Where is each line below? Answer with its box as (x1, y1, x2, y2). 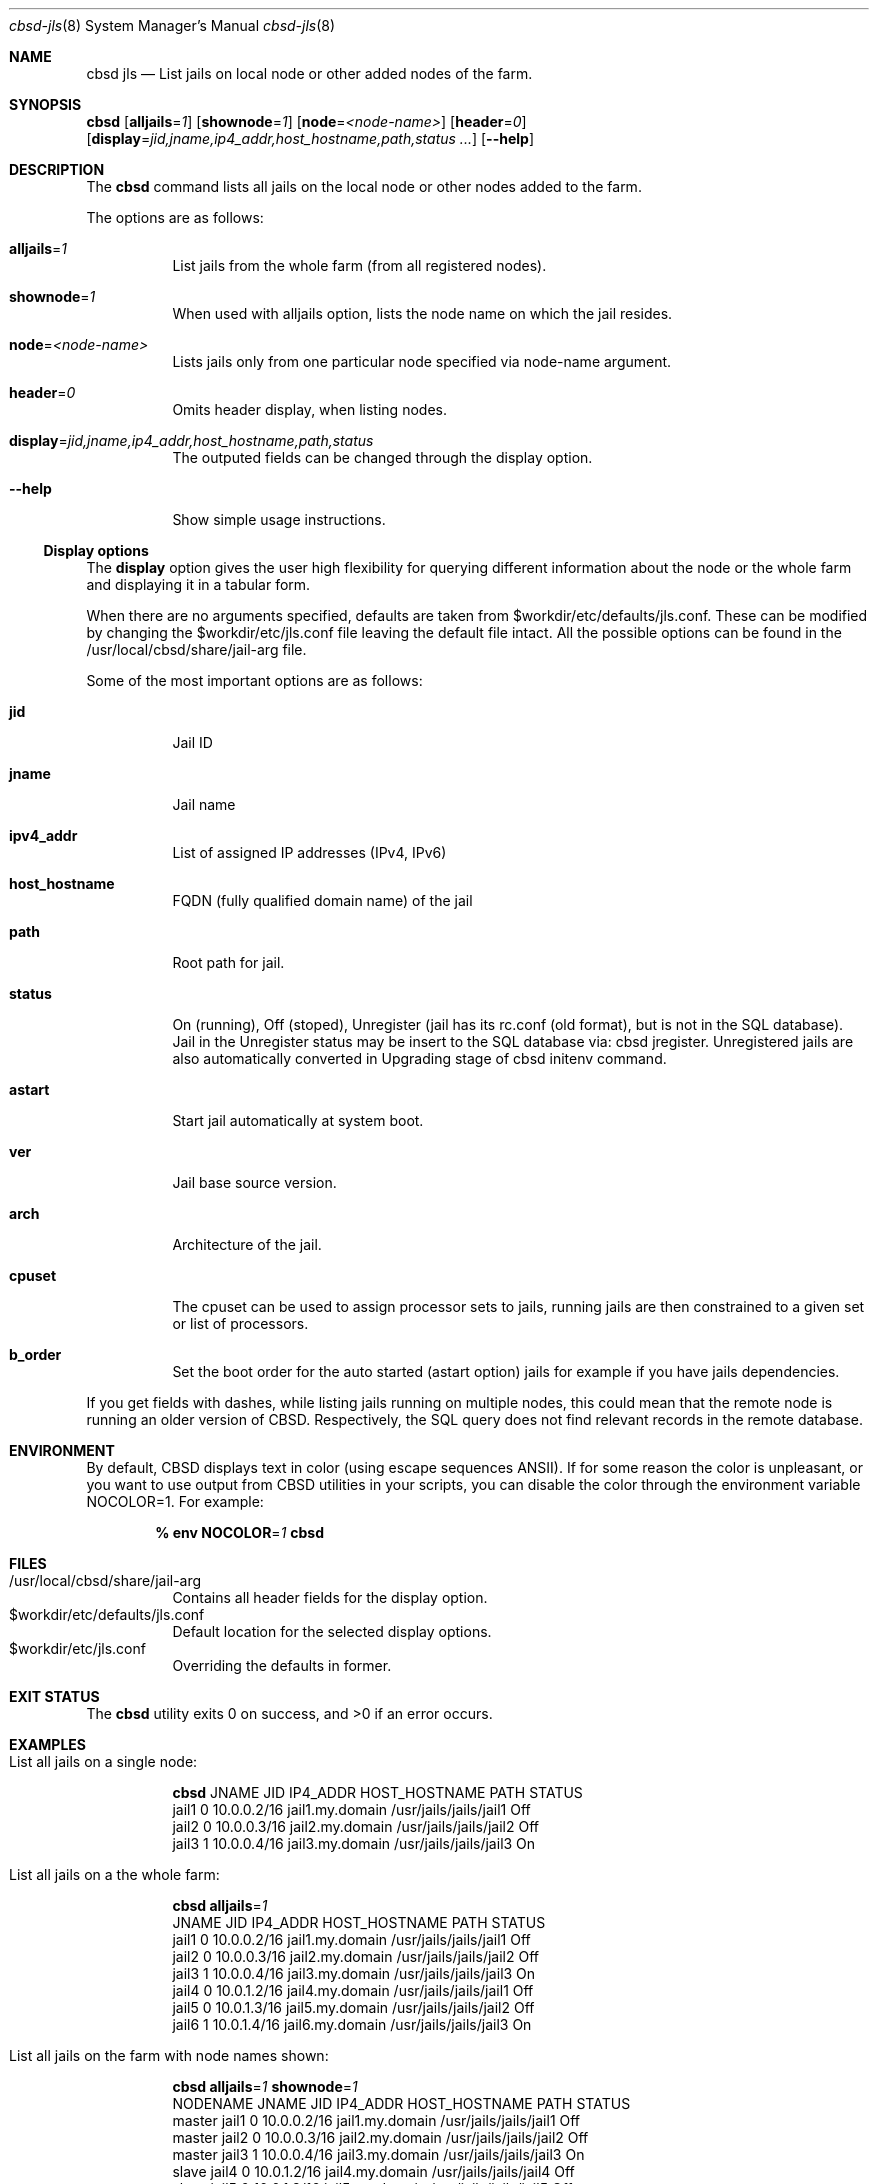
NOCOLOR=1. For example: (86, 1493, 264, 1510)
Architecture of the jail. (172, 1236, 322, 1253)
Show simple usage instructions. (172, 511, 386, 528)
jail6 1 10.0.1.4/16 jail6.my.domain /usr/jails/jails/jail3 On (172, 2016, 532, 2033)
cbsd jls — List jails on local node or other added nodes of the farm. (86, 65, 533, 82)
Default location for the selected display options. (172, 1623, 492, 1640)
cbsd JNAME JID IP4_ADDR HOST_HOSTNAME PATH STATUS (172, 1784, 583, 1801)
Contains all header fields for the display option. (172, 1589, 488, 1606)
